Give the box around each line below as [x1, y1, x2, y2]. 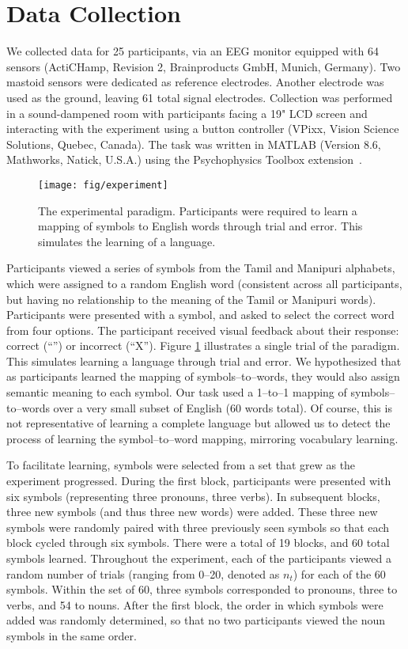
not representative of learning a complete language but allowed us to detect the [6, 415, 391, 431]
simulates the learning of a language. [38, 233, 216, 249]
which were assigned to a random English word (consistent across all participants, [6, 275, 402, 291]
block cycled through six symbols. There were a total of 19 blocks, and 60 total [6, 534, 390, 551]
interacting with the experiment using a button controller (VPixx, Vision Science [6, 120, 399, 137]
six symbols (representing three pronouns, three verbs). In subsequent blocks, [6, 488, 380, 504]
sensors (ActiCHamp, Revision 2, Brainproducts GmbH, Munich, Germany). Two [6, 58, 401, 74]
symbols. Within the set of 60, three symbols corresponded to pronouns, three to [6, 581, 398, 598]
